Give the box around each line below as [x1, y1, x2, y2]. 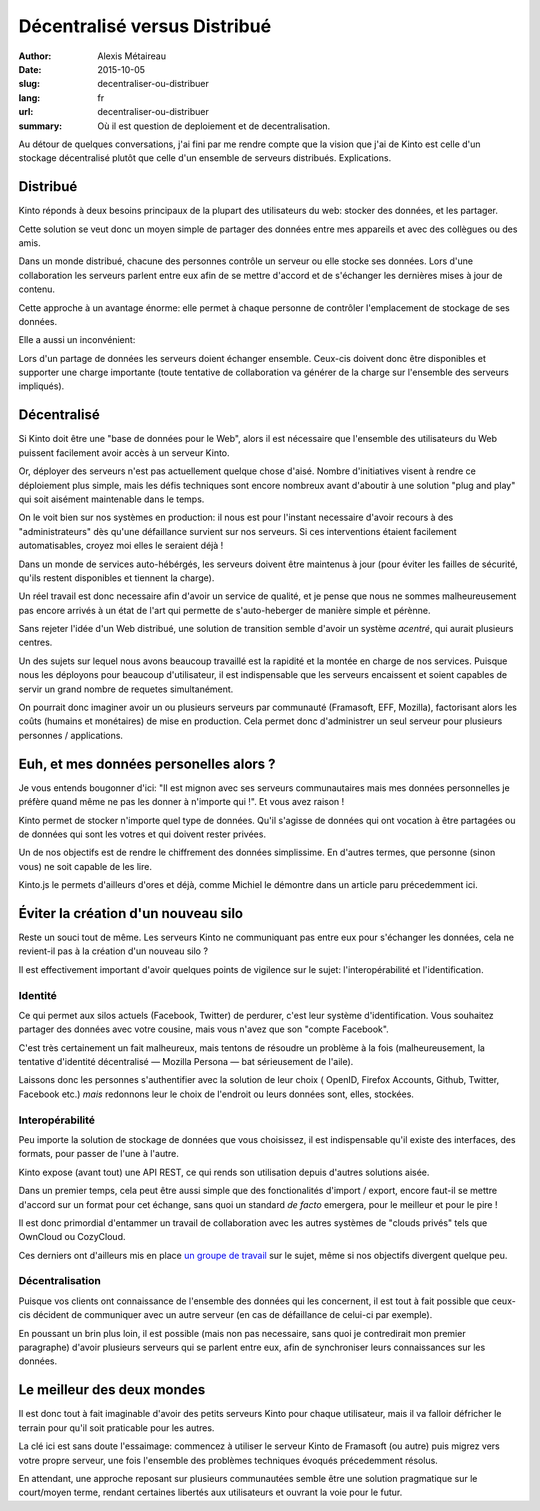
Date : [18, 63, 42, 75]
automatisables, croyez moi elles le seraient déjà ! [18, 540, 224, 552]
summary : [18, 120, 63, 132]
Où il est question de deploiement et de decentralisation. [97, 120, 331, 132]
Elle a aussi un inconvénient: [18, 334, 136, 346]
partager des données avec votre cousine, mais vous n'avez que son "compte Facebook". [18, 1023, 389, 1035]
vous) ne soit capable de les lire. [18, 860, 152, 872]
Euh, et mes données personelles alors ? [18, 755, 276, 772]
